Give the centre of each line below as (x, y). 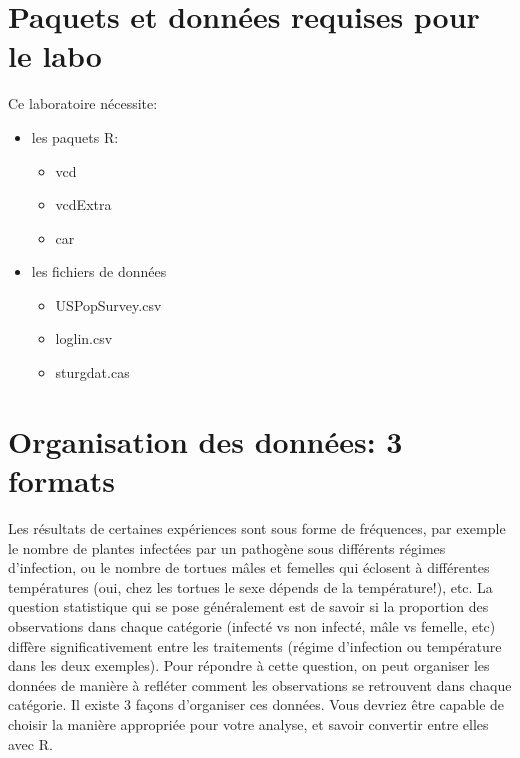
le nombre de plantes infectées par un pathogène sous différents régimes (227, 547)
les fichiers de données (99, 271)
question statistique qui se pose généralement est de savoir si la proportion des (248, 606)
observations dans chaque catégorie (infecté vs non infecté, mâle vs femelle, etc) (252, 625)
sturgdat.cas (92, 372)
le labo (55, 55)
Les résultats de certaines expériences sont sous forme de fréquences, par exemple (257, 527)
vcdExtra (83, 204)
